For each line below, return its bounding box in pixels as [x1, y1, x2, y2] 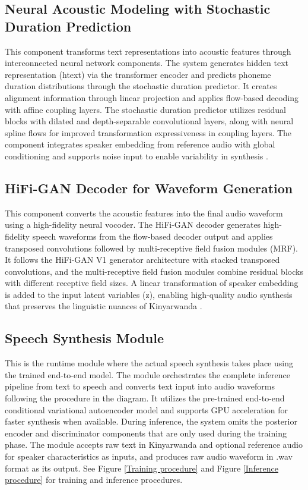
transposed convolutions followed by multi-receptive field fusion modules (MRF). [5, 241, 298, 254]
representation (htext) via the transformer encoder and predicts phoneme [5, 68, 271, 80]
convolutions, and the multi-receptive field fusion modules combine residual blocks [5, 265, 303, 277]
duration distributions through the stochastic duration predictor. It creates [5, 80, 277, 92]
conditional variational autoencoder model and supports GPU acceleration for [5, 403, 288, 416]
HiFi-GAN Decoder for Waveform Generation [5, 178, 293, 197]
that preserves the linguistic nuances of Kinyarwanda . [5, 300, 202, 312]
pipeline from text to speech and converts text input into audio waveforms [5, 380, 275, 392]
